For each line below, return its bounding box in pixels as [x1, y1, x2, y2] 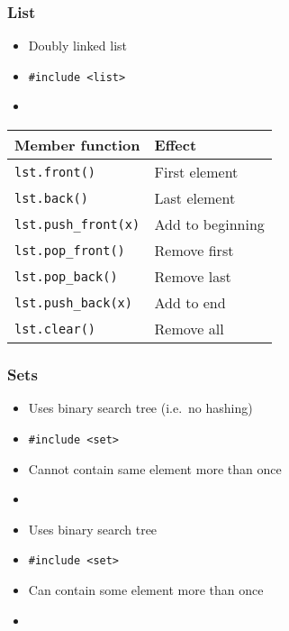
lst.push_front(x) [14, 216, 140, 232]
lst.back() [14, 190, 88, 206]
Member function [14, 134, 140, 156]
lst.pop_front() [14, 242, 125, 258]
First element [154, 161, 239, 183]
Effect [154, 134, 197, 156]
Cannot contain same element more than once [28, 459, 282, 478]
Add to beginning [154, 214, 265, 235]
